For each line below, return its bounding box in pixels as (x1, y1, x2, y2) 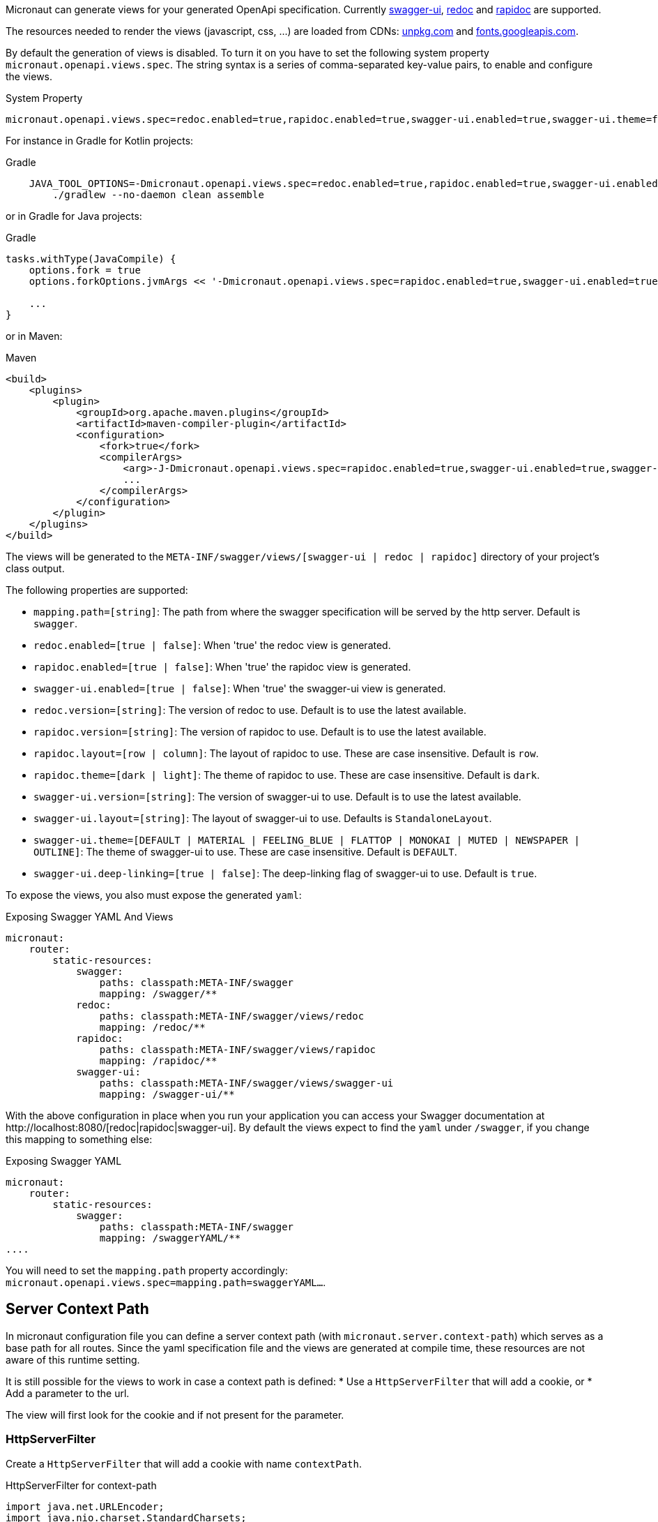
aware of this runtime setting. (6, 1353, 140, 1366)
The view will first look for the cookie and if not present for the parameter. (6, 1408, 344, 1421)
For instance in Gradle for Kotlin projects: (6, 135, 194, 147)
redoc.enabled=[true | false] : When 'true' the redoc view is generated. (33, 639, 391, 651)
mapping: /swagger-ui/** (99, 1089, 235, 1100)
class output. (6, 562, 65, 574)
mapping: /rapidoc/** (99, 1055, 217, 1066)
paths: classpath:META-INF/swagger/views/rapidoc (99, 1044, 376, 1055)
